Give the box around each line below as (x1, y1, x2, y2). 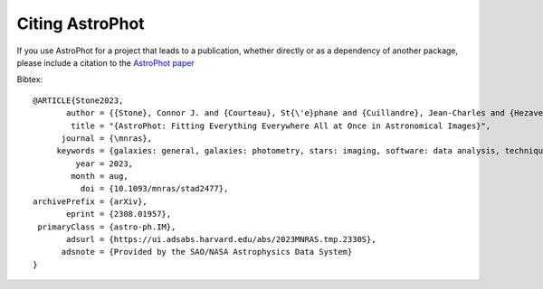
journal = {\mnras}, (61, 133, 153, 144)
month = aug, (71, 172, 129, 182)
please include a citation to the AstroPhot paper (16, 57, 195, 68)
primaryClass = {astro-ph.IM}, (37, 221, 176, 232)
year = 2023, (75, 158, 134, 169)
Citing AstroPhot (16, 14, 145, 33)
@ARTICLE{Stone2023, (33, 95, 124, 106)
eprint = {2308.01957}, (66, 209, 172, 219)
